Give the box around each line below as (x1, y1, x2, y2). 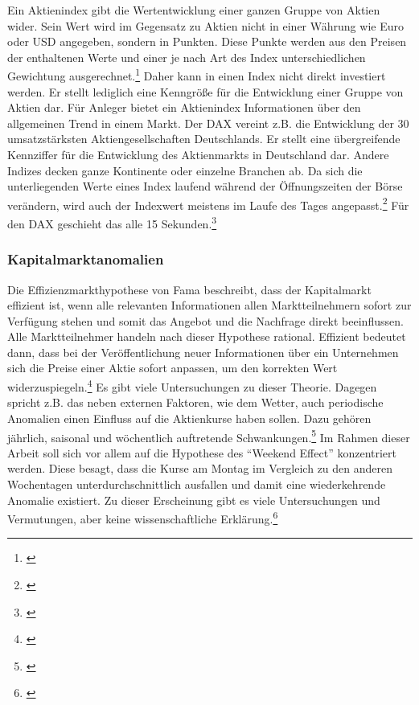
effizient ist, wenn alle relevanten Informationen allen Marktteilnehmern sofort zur (7, 297, 412, 314)
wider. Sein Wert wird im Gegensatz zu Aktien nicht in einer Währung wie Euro (7, 17, 404, 34)
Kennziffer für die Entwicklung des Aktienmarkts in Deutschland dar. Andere (7, 146, 389, 162)
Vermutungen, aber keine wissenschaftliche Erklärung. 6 (7, 508, 278, 527)
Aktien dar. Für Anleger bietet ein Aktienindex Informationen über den (7, 99, 361, 116)
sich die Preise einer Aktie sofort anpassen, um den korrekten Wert (7, 359, 338, 376)
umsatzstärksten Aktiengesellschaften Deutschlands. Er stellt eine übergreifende (7, 130, 401, 147)
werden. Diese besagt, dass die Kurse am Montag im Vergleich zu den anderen (7, 460, 393, 477)
